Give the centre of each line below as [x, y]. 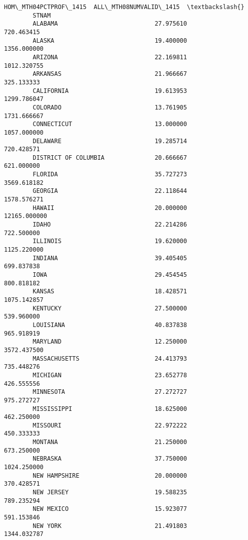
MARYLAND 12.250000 [110, 342]
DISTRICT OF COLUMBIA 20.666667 [110, 157]
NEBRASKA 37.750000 [110, 459]
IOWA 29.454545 [110, 275]
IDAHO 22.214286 [110, 225]
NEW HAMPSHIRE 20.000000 [110, 475]
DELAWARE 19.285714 [110, 141]
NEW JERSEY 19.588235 [110, 493]
